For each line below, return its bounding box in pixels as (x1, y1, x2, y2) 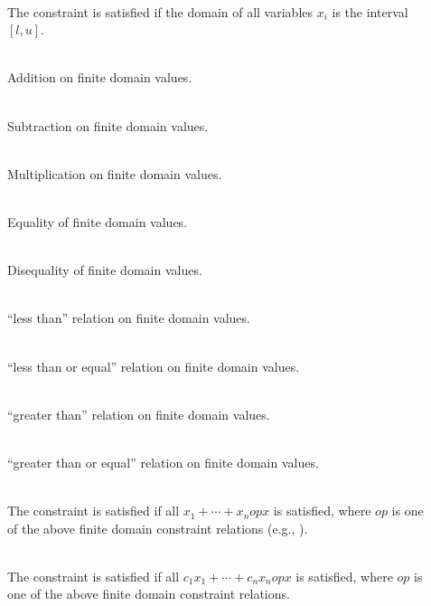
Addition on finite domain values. (7, 68, 192, 87)
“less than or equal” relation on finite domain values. (7, 356, 300, 375)
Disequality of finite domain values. (7, 260, 202, 279)
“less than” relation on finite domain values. (7, 308, 250, 327)
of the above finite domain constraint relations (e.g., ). (7, 518, 308, 537)
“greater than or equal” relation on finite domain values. (7, 452, 319, 471)
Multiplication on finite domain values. (7, 164, 222, 183)
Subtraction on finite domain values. (7, 116, 209, 135)
